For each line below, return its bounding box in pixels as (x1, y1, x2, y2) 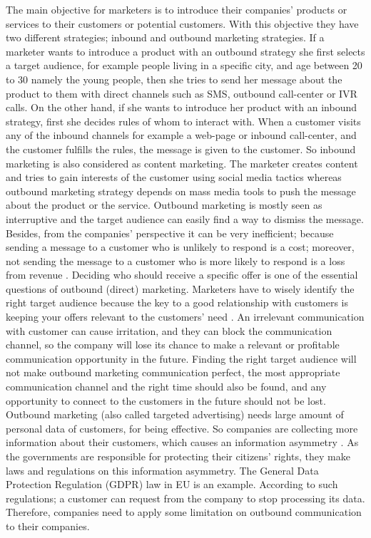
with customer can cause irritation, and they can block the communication (6, 323, 332, 338)
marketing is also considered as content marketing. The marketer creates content (6, 155, 358, 170)
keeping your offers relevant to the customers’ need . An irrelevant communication (6, 309, 365, 324)
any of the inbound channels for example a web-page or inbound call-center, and (6, 128, 357, 143)
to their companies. (6, 518, 90, 533)
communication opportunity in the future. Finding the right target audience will (6, 351, 357, 366)
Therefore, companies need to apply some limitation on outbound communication (6, 505, 362, 519)
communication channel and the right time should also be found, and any (6, 379, 327, 394)
